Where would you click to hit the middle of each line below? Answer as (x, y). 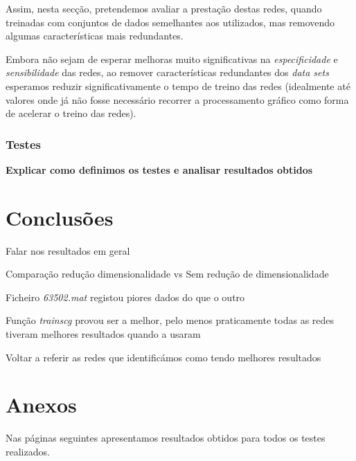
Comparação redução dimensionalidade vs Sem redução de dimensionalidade (167, 274)
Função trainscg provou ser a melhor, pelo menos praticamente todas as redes (170, 320)
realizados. (28, 451)
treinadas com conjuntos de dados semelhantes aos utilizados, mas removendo (170, 22)
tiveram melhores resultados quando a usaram (103, 334)
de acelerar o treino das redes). (71, 113)
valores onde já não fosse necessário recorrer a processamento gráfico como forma (177, 99)
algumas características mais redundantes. (95, 36)
